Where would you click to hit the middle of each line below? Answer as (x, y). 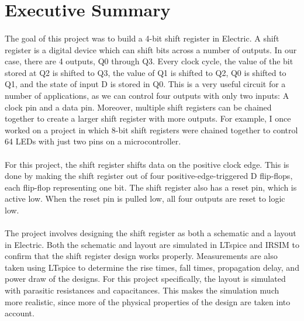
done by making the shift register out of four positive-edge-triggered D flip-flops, (149, 176)
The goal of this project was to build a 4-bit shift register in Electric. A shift (142, 38)
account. (20, 313)
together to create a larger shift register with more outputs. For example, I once (148, 118)
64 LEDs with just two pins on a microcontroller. (93, 141)
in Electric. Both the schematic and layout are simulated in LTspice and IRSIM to (152, 244)
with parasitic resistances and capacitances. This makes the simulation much (142, 290)
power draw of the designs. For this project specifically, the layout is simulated (145, 279)
